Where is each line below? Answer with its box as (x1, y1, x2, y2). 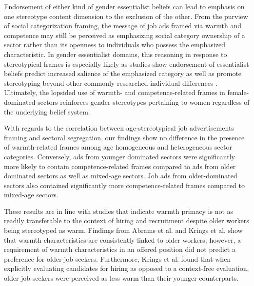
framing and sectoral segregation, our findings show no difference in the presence (4, 132, 245, 142)
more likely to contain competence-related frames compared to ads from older (4, 161, 236, 171)
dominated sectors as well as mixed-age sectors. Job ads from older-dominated (4, 171, 237, 181)
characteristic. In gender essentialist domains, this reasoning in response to (4, 49, 227, 59)
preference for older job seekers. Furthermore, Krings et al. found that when (4, 253, 231, 264)
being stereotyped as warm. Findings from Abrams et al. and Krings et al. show (4, 225, 243, 235)
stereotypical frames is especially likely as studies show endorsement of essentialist (4, 58, 249, 69)
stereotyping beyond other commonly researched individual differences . (4, 77, 217, 88)
